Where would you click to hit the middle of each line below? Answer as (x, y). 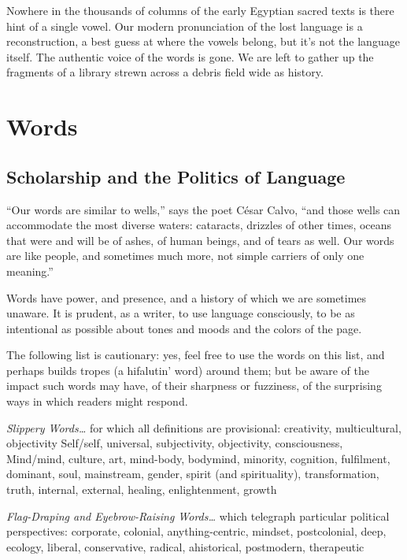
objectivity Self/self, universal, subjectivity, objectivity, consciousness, (175, 443)
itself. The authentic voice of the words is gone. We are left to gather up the (190, 56)
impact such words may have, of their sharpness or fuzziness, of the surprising (194, 386)
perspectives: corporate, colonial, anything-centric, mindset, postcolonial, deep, (196, 531)
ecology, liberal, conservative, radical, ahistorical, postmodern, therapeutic (185, 546)
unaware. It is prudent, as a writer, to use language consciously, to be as (181, 313)
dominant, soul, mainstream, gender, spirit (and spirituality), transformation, (193, 474)
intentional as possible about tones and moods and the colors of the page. (184, 328)
